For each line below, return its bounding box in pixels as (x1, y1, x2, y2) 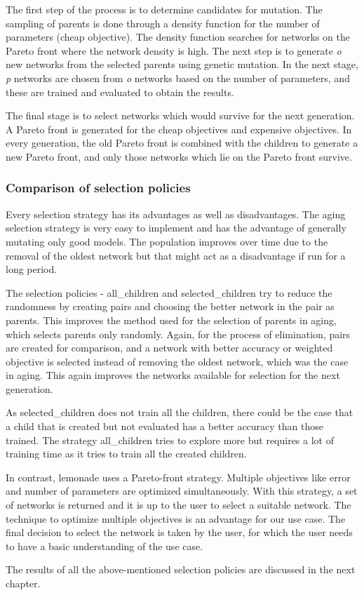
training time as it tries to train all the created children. (6, 446, 247, 461)
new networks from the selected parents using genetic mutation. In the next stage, (6, 57, 358, 72)
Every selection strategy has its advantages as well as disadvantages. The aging (6, 206, 346, 221)
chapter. (6, 576, 41, 590)
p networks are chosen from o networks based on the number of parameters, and (6, 70, 350, 85)
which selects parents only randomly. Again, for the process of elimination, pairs (6, 326, 351, 341)
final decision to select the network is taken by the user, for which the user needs (6, 525, 353, 540)
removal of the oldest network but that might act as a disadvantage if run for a (6, 248, 346, 262)
